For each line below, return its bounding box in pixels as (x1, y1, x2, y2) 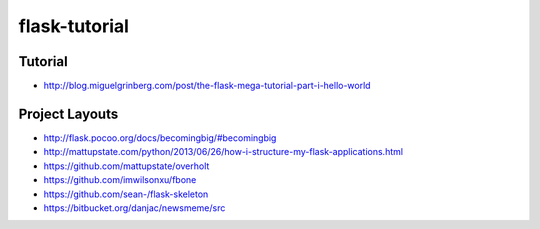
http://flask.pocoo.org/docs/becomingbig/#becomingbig (43, 131, 277, 144)
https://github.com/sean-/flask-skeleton (43, 188, 209, 200)
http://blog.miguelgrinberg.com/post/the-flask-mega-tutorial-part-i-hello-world (43, 80, 371, 92)
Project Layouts (18, 105, 119, 122)
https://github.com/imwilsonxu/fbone (43, 174, 197, 186)
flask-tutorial (18, 15, 130, 37)
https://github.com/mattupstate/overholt (43, 160, 210, 172)
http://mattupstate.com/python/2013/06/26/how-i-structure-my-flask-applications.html (43, 146, 404, 158)
